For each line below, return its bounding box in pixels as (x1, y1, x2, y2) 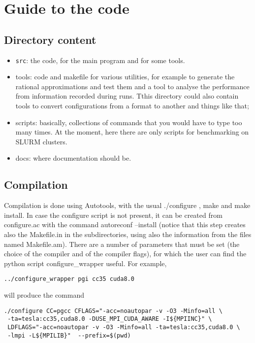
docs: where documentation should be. (15, 153, 131, 163)
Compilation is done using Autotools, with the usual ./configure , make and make (4, 200, 251, 210)
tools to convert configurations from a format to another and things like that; (15, 101, 249, 111)
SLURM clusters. (15, 136, 67, 146)
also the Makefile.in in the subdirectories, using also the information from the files (4, 229, 252, 239)
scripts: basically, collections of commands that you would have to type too (15, 117, 242, 127)
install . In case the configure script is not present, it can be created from (4, 209, 223, 220)
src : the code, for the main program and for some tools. (15, 55, 185, 65)
